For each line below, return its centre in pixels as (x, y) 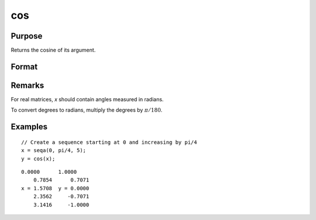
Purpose (27, 36)
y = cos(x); (38, 159)
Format (24, 66)
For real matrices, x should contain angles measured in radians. (87, 99)
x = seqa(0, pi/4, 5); (54, 150)
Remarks (28, 85)
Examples (29, 127)
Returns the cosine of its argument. (53, 50)
